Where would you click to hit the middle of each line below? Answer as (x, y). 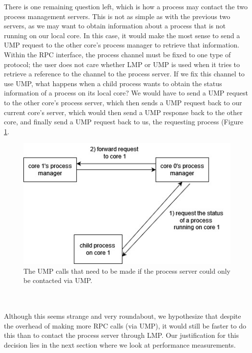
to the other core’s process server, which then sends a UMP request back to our (123, 102)
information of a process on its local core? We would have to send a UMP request (126, 93)
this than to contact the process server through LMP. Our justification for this (122, 335)
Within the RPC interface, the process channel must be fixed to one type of (117, 54)
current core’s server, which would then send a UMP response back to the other (123, 112)
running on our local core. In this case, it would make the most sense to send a (122, 35)
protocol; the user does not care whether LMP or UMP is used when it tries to (122, 64)
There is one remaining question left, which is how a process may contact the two (126, 6)
